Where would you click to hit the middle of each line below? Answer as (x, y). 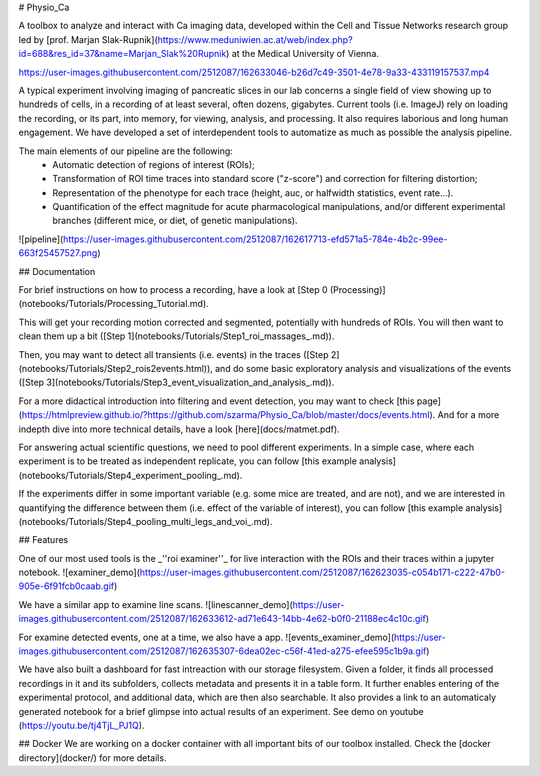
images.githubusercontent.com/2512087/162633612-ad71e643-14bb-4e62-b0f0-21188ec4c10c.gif (222, 619)
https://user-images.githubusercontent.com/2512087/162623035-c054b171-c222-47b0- (322, 572)
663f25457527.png (58, 253)
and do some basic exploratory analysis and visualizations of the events (363, 368)
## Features (43, 540)
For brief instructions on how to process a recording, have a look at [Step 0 (173, 290)
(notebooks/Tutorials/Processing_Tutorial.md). (113, 304)
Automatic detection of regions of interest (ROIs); (153, 164)
